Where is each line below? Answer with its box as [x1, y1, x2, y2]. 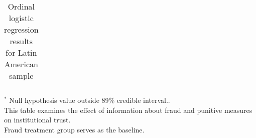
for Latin [6, 47, 37, 58]
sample [9, 70, 34, 81]
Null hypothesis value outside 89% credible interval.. [9, 95, 170, 105]
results [10, 35, 33, 47]
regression [4, 24, 39, 35]
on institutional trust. [4, 114, 71, 125]
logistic [9, 12, 34, 24]
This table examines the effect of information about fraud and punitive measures [4, 104, 252, 115]
